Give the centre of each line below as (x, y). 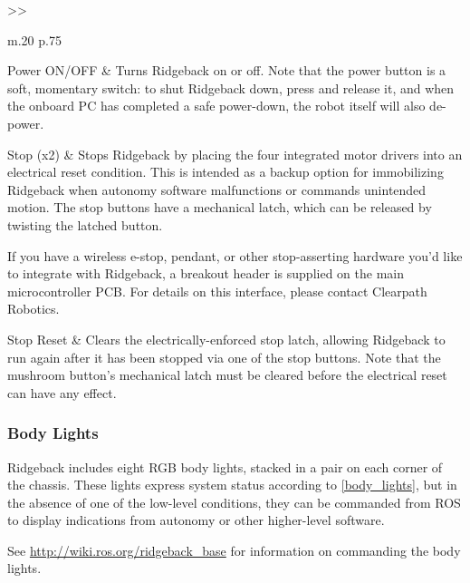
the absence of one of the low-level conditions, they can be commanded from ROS (234, 502)
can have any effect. (62, 392)
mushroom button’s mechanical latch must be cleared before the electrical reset (227, 375)
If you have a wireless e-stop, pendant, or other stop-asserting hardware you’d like (235, 255)
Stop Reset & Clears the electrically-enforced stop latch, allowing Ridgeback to (226, 339)
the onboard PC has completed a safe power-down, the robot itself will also (216, 106)
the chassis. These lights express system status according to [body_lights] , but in (232, 485)
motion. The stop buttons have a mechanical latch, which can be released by (220, 207)
